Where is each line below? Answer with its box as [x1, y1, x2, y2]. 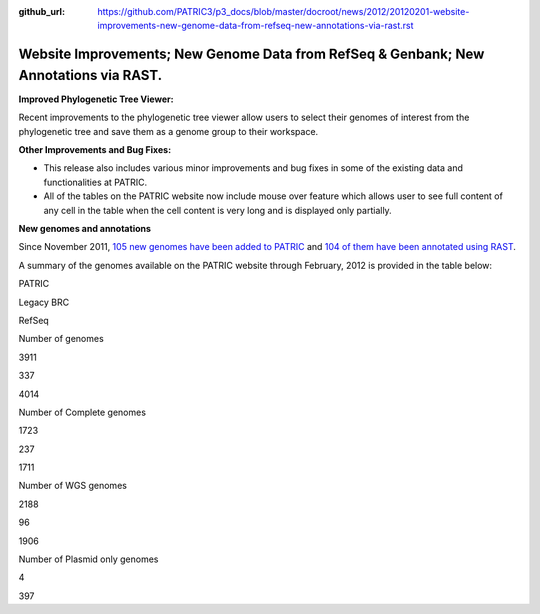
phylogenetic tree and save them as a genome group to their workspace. [18, 125, 319, 137]
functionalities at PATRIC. [43, 176, 148, 188]
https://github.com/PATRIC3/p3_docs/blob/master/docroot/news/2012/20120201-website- [97, 6, 470, 17]
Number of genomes [18, 333, 104, 345]
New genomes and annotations [18, 223, 152, 235]
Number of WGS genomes [18, 480, 127, 492]
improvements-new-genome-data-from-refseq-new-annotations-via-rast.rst [97, 20, 414, 32]
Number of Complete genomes [18, 406, 147, 418]
